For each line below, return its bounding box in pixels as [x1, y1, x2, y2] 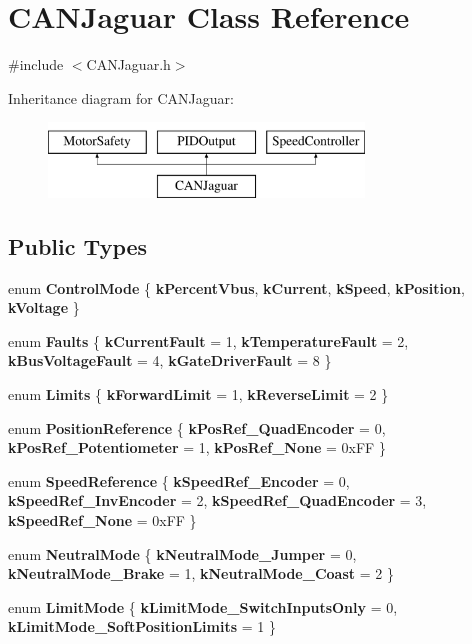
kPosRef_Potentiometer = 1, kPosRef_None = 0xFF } [8, 437, 386, 458]
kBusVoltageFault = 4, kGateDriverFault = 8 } [8, 350, 332, 371]
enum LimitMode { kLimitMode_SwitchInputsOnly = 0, [8, 596, 398, 617]
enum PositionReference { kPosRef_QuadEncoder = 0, [8, 417, 386, 438]
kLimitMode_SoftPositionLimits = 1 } [8, 616, 276, 637]
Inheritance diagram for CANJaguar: [8, 87, 234, 108]
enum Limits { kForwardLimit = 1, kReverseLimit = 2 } [8, 384, 389, 405]
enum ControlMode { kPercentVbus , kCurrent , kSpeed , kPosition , [8, 277, 465, 298]
